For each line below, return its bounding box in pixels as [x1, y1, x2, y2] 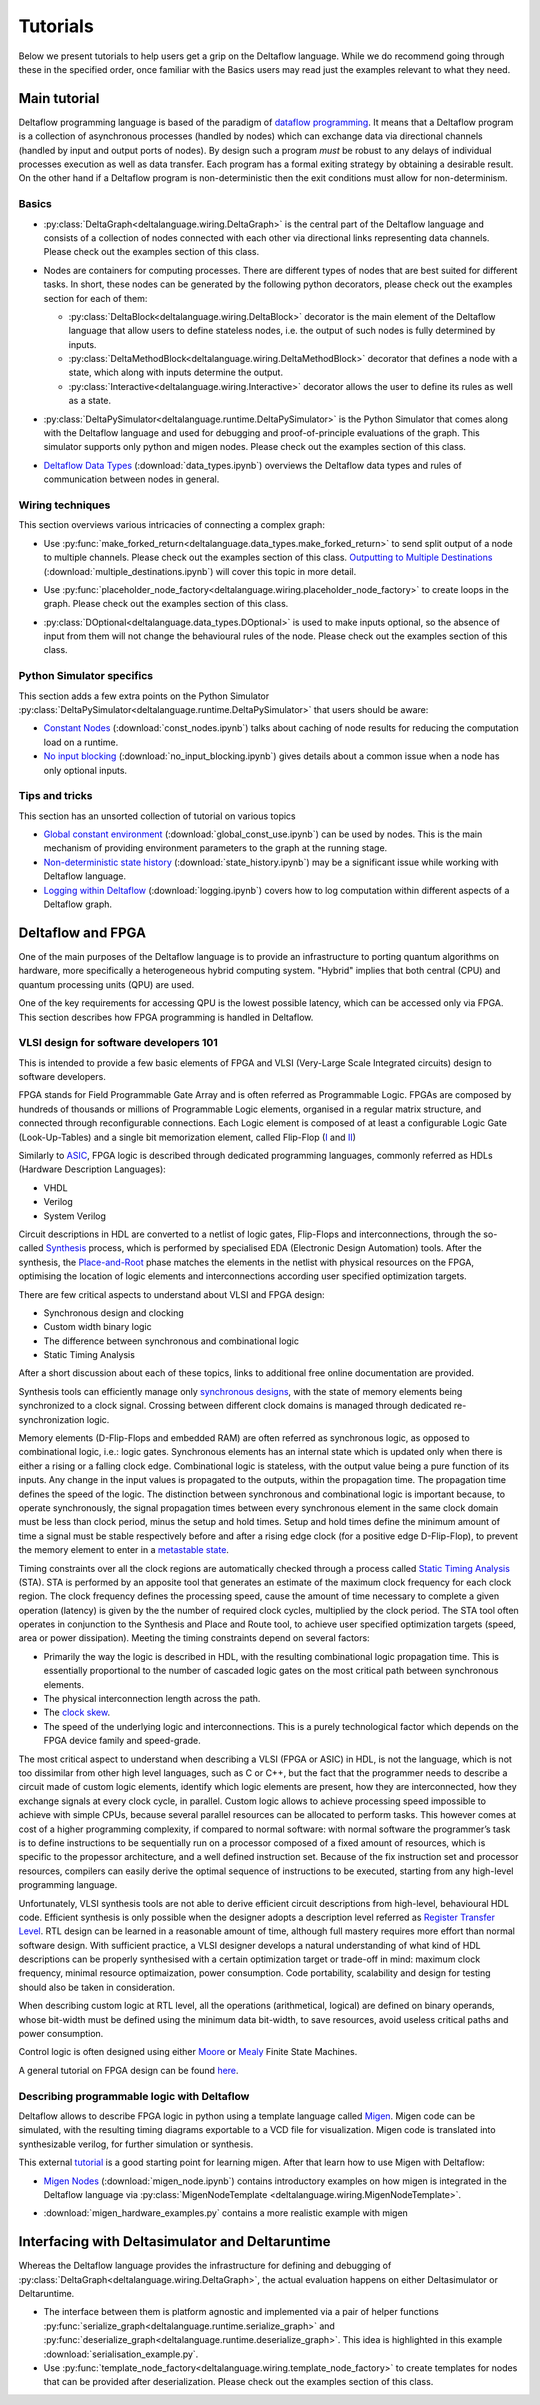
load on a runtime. [43, 736, 119, 748]
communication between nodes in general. [43, 473, 220, 485]
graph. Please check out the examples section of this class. [43, 598, 289, 610]
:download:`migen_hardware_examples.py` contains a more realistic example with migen [43, 2207, 409, 2219]
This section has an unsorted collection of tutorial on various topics [18, 810, 296, 822]
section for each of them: [43, 292, 148, 304]
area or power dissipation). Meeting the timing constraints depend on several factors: [18, 1632, 370, 1644]
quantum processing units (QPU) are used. [18, 978, 195, 990]
